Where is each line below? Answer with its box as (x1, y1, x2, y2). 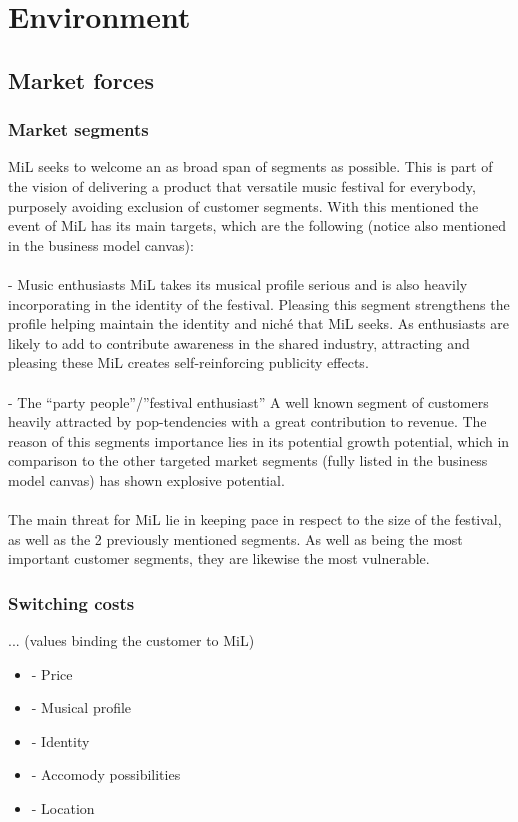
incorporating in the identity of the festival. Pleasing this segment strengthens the (8, 293, 510, 314)
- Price (31, 663, 73, 684)
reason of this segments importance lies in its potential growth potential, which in (8, 430, 510, 451)
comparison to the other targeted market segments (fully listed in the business (8, 450, 488, 471)
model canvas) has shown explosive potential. (8, 469, 285, 490)
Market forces (8, 64, 154, 95)
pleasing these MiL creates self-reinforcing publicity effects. (8, 352, 369, 373)
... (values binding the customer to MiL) (8, 630, 255, 651)
